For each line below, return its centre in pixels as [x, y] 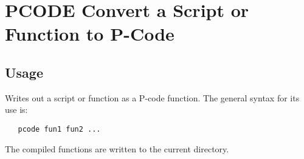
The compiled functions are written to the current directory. [117, 148]
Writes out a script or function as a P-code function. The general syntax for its [152, 97]
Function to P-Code [90, 34]
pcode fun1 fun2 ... [59, 129]
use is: [16, 110]
